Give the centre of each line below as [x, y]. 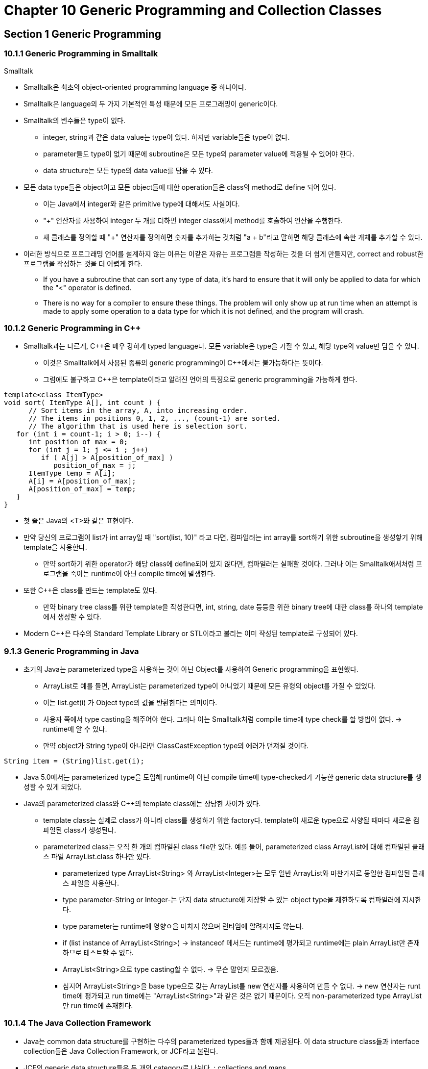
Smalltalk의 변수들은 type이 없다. [75, 120]
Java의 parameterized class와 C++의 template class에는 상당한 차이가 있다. [142, 804]
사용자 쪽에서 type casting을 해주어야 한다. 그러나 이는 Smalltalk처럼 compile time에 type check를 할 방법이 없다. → [223, 719]
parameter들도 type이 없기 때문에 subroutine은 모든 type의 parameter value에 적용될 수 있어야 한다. [199, 153]
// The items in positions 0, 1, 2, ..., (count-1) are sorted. [155, 419]
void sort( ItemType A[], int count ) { [83, 403]
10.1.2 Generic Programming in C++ [72, 328]
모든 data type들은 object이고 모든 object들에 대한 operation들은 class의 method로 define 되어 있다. [180, 187]
